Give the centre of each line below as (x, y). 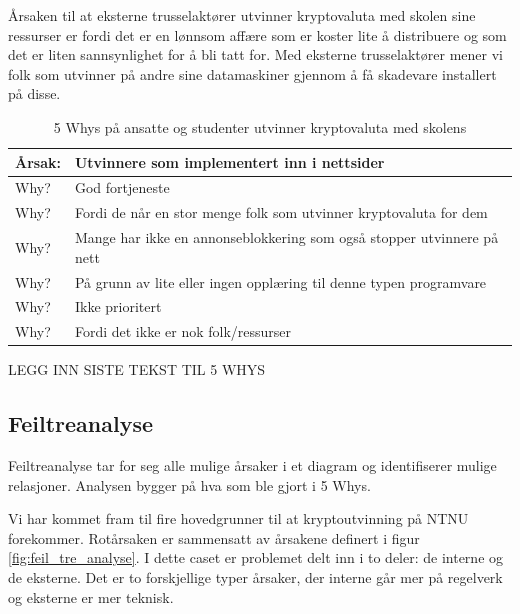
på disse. (34, 93)
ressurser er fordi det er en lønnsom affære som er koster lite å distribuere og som (257, 34)
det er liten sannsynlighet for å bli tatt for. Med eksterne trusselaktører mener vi (255, 54)
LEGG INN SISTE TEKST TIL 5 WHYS (137, 369)
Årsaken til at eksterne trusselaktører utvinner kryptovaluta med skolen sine (242, 15)
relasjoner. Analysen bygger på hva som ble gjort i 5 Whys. (189, 484)
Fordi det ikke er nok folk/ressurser (183, 331)
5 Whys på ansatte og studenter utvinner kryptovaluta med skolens (260, 126)
